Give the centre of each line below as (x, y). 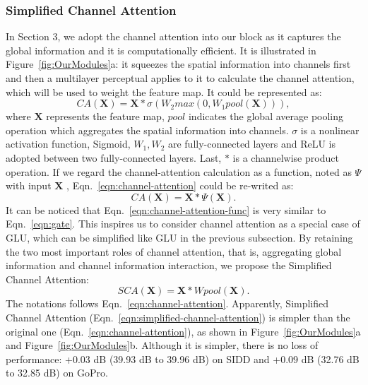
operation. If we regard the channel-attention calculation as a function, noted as (179, 171)
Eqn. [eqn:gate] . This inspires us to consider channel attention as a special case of (183, 224)
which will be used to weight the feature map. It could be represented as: (164, 91)
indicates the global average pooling (266, 116)
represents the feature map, (105, 116)
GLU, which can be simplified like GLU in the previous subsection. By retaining (179, 237)
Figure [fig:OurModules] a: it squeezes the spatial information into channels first (178, 64)
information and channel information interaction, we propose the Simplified (169, 265)
